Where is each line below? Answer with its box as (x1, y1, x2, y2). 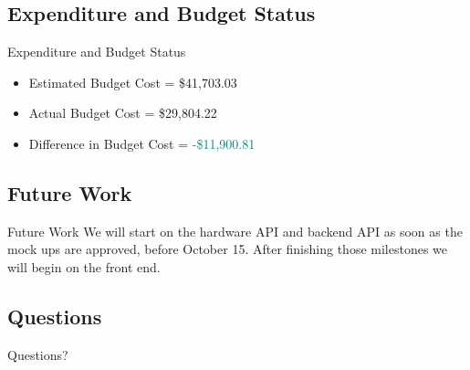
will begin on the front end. (7, 257, 161, 276)
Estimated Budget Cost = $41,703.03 (28, 72, 237, 91)
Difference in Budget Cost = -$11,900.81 (28, 133, 256, 153)
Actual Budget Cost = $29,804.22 (28, 103, 217, 122)
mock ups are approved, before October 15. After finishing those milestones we (7, 239, 448, 259)
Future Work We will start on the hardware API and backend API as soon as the (7, 221, 463, 240)
